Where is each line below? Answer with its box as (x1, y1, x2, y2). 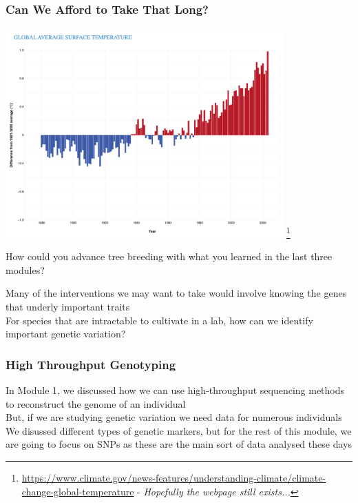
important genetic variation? (6, 326, 126, 341)
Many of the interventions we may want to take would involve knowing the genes (6, 286, 347, 300)
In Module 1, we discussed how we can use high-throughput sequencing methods (6, 382, 345, 397)
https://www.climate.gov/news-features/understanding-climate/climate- (21, 470, 326, 484)
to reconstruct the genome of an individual (6, 396, 186, 411)
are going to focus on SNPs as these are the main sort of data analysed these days (6, 437, 352, 451)
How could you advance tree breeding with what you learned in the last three (6, 249, 333, 264)
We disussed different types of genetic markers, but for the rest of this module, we (6, 423, 352, 437)
